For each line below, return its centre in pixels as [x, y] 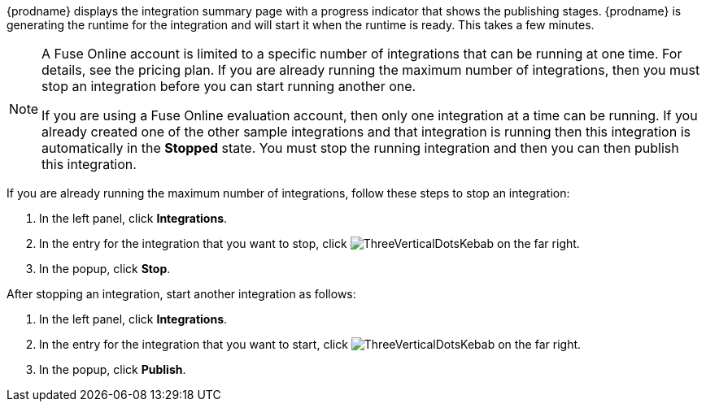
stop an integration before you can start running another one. [229, 86]
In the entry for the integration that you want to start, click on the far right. [310, 344]
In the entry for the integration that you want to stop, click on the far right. [309, 243]
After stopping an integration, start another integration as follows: [181, 294]
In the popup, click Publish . [113, 369]
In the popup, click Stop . [105, 269]
